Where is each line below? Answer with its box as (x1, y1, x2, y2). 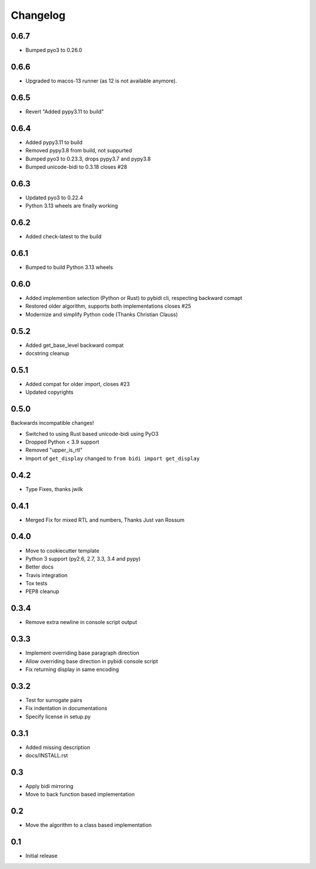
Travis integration (25, 571, 68, 578)
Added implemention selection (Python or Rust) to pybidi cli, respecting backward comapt (25, 294, 243, 301)
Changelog (11, 9, 66, 22)
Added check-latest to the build (25, 233, 102, 240)
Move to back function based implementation (25, 791, 135, 798)
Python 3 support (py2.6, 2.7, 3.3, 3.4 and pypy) (25, 555, 141, 562)
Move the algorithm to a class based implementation (25, 822, 152, 829)
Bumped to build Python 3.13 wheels (25, 264, 114, 271)
